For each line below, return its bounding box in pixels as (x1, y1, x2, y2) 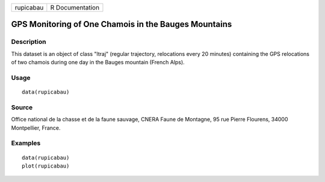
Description (11, 38, 46, 46)
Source (11, 103, 33, 111)
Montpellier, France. (11, 124, 61, 132)
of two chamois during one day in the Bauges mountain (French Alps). (11, 59, 185, 66)
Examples (11, 139, 41, 147)
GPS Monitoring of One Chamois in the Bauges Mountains (11, 19, 232, 29)
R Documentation (50, 4, 99, 11)
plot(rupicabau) (22, 162, 70, 169)
